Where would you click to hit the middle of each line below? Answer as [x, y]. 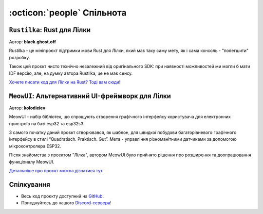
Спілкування [30, 184]
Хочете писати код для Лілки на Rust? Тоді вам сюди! [65, 82]
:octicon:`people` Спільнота [68, 13]
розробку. [19, 57]
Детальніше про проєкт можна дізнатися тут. [56, 171]
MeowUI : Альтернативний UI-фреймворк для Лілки [90, 96]
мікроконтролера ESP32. [35, 146]
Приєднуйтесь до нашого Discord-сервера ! [66, 203]
